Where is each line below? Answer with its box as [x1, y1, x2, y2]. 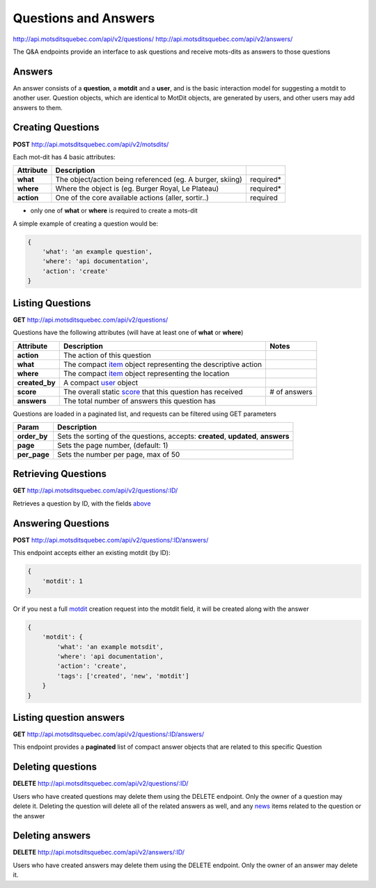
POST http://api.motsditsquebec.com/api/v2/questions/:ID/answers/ [13, 536, 209, 544]
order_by [17, 431, 48, 441]
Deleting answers [13, 829, 91, 842]
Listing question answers [13, 712, 125, 724]
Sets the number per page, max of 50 [56, 449, 180, 459]
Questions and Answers [13, 10, 155, 26]
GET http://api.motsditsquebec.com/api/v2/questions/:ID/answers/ [13, 730, 205, 738]
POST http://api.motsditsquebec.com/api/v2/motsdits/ [13, 140, 169, 148]
